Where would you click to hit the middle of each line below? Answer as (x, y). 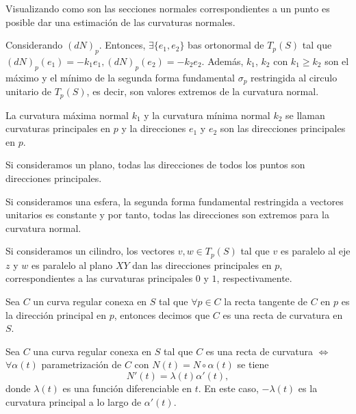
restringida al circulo (294, 77)
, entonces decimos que (162, 314)
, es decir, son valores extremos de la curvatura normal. (203, 91)
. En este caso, (228, 388)
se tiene (253, 364)
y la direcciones (154, 128)
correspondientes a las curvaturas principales (99, 278)
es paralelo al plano (72, 264)
